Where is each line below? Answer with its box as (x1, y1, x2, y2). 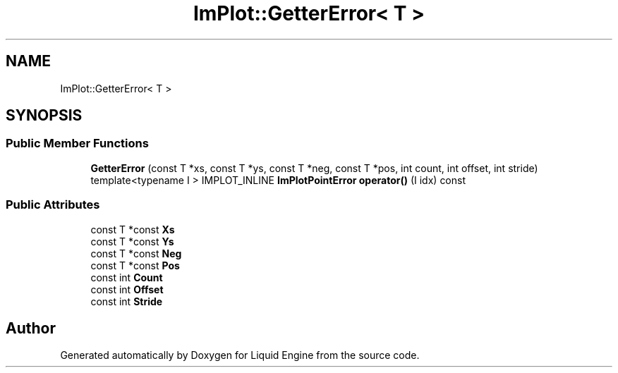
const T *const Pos (90, 259, 180, 271)
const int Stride (90, 295, 163, 307)
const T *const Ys (90, 235, 174, 247)
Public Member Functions (6, 136, 149, 151)
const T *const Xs (90, 223, 175, 236)
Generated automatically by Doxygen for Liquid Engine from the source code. (60, 349, 420, 362)
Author (6, 319, 56, 337)
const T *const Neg (90, 247, 182, 259)
